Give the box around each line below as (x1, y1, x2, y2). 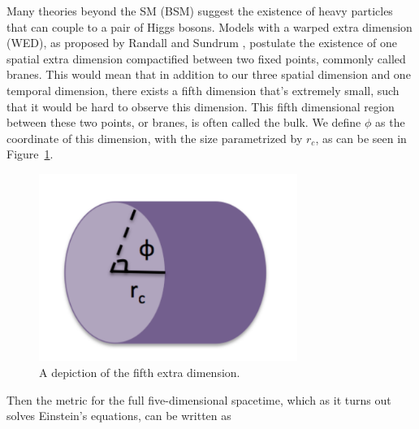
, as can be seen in (315, 129, 407, 146)
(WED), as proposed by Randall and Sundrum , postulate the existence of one (6, 34, 397, 51)
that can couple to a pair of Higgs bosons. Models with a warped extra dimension (6, 18, 413, 35)
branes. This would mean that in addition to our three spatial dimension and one (6, 66, 411, 83)
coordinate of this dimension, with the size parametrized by (6, 129, 303, 146)
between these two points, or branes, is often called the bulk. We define (6, 114, 361, 131)
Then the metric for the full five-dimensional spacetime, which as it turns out (6, 391, 391, 408)
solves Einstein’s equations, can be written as (6, 407, 231, 424)
